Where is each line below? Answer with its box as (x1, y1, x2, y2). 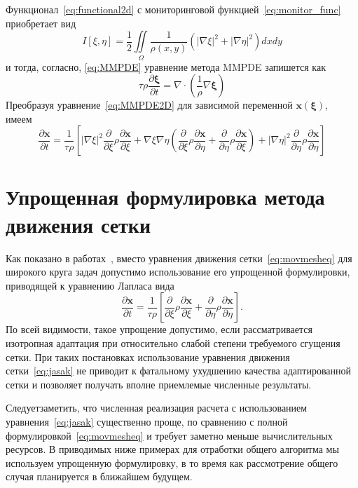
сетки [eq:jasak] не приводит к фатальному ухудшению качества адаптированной (6, 363, 352, 378)
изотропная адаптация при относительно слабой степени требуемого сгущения (6, 335, 340, 350)
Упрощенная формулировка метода (6, 182, 325, 211)
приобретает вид (6, 15, 76, 30)
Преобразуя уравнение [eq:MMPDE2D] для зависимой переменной (6, 97, 293, 112)
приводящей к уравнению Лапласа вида (6, 278, 174, 292)
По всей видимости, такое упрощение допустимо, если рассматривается (6, 322, 312, 337)
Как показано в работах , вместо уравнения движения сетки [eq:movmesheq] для (6, 250, 352, 265)
